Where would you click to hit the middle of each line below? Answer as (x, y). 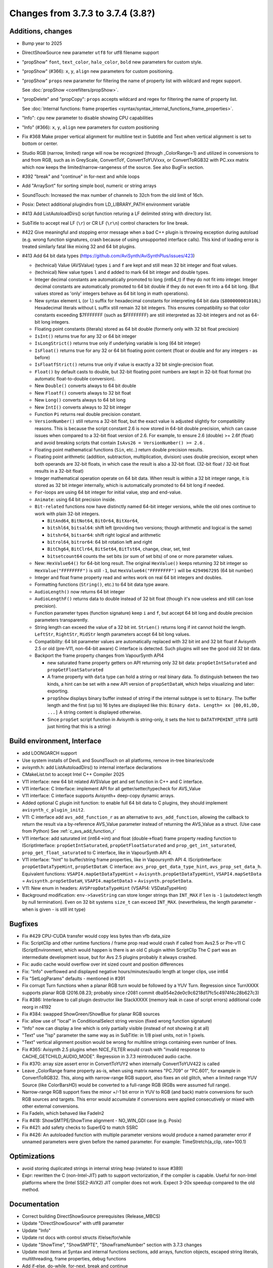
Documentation (34, 1204)
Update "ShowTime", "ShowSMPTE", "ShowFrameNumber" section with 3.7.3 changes (112, 1245)
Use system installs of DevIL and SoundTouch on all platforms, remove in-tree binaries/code (118, 760)
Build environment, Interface (55, 741)
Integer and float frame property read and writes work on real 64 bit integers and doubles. (128, 578)
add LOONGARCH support (50, 753)
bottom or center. (40, 144)
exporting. (58, 691)
